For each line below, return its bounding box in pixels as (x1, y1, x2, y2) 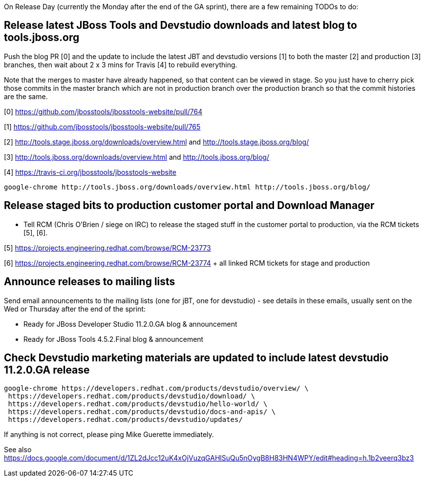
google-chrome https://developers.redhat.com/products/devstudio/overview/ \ (4, 384, 309, 393)
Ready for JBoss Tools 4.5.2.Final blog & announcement (23, 335, 204, 343)
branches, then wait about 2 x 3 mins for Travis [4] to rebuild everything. (4, 60, 237, 69)
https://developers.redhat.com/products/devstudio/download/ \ (8, 392, 255, 400)
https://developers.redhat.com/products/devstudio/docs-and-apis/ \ (8, 408, 276, 416)
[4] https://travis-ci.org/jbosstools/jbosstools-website (4, 167, 176, 176)
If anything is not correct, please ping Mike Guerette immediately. (4, 430, 214, 439)
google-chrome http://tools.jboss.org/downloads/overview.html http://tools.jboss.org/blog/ (4, 183, 371, 191)
